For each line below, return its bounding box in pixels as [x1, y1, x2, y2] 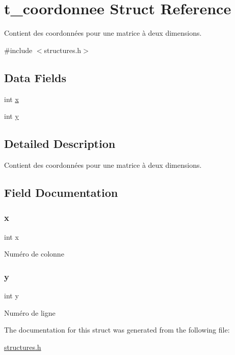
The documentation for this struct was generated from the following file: [4, 324, 230, 335]
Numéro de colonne [4, 248, 64, 259]
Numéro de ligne [4, 307, 56, 318]
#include [4, 44, 33, 55]
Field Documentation [4, 184, 118, 200]
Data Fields [4, 69, 67, 85]
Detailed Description [4, 136, 116, 151]
